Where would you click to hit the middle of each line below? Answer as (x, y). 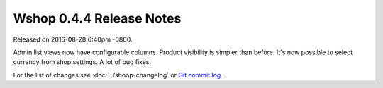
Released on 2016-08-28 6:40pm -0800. (73, 39)
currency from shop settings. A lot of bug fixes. (82, 62)
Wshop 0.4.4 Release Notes (97, 18)
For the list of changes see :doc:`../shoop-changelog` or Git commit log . (118, 75)
